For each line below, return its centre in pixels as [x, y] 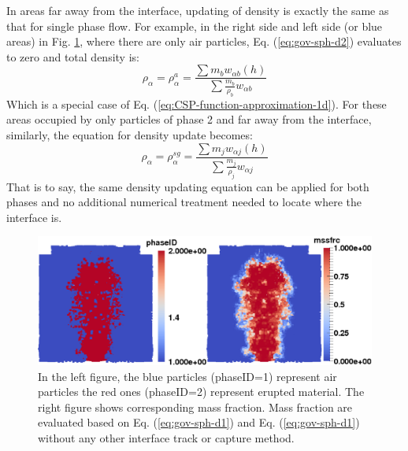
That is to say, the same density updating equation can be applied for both [188, 186]
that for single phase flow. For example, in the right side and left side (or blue [195, 26]
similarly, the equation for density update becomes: [130, 134]
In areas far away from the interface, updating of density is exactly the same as [198, 10]
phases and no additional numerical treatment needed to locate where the [184, 202]
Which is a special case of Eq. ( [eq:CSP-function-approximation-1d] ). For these [197, 104]
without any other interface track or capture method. [166, 437]
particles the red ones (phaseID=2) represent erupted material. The [201, 392]
